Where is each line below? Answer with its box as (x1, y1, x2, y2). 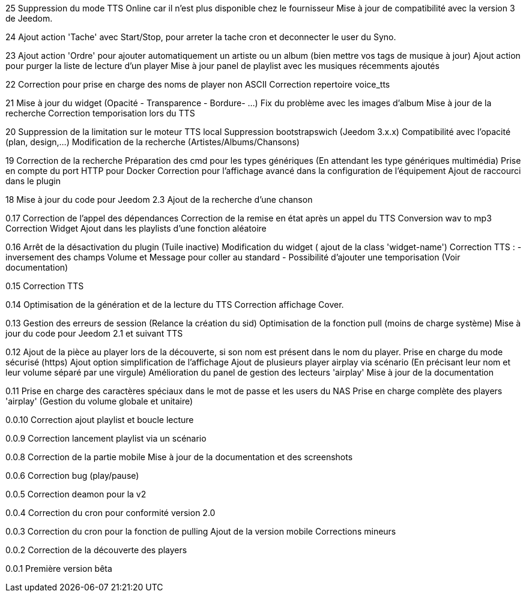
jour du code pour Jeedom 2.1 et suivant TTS (5, 328, 183, 338)
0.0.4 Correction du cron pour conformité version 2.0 (5, 508, 216, 518)
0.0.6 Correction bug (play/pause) (5, 470, 139, 481)
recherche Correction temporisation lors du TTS (5, 108, 195, 118)
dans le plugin (5, 176, 61, 186)
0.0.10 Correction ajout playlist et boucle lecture (5, 415, 194, 425)
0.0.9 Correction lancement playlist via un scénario (5, 433, 207, 443)
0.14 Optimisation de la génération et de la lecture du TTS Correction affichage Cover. (5, 299, 344, 310)
